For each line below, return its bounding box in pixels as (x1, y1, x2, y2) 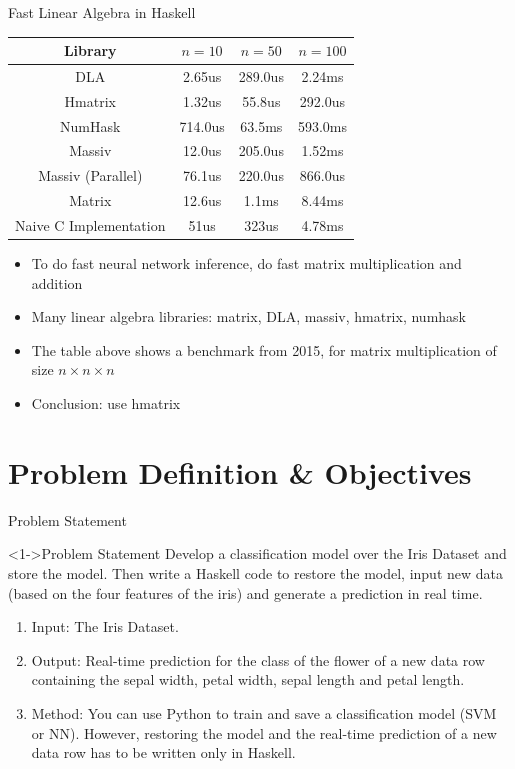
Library (63, 40, 117, 61)
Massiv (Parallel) (38, 165, 143, 186)
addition (31, 272, 83, 293)
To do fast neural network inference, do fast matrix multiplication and (31, 253, 462, 274)
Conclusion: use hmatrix (31, 393, 181, 414)
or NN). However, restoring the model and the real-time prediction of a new (31, 722, 497, 743)
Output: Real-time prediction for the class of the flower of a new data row (31, 649, 485, 670)
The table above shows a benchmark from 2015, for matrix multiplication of (31, 339, 497, 360)
